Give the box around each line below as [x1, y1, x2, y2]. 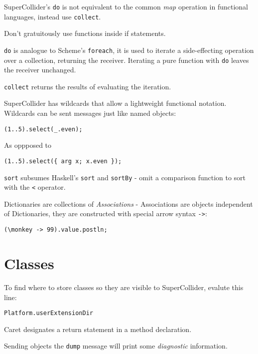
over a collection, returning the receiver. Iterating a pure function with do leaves [4, 54, 249, 65]
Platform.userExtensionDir [4, 310, 93, 317]
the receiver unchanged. [4, 64, 76, 75]
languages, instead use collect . [4, 11, 101, 21]
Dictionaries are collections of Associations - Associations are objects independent [4, 198, 253, 209]
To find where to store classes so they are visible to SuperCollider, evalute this [4, 282, 244, 292]
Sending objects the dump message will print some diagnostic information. [4, 341, 228, 351]
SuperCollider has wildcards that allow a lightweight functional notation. [4, 98, 227, 108]
